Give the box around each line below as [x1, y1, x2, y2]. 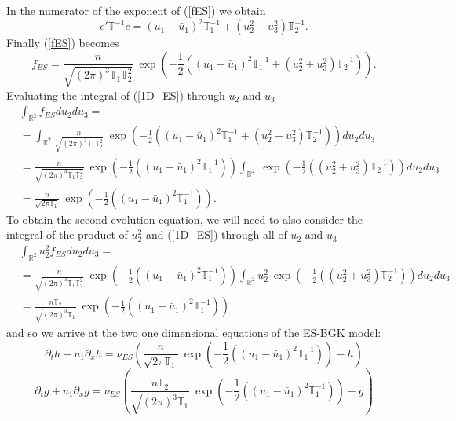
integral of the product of [6, 226, 128, 243]
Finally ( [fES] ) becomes [6, 35, 119, 51]
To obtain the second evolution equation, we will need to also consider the [6, 210, 363, 227]
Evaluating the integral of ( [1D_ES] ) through [6, 86, 225, 103]
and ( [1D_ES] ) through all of [145, 226, 287, 243]
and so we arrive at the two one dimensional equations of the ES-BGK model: [6, 324, 381, 341]
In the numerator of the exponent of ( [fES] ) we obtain [6, 2, 266, 18]
